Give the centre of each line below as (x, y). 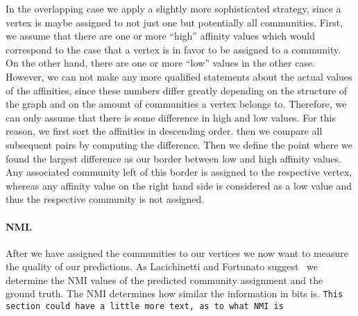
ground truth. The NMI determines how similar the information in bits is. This (174, 293)
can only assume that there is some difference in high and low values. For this (171, 117)
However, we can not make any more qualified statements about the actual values (179, 76)
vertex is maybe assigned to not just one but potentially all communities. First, (174, 22)
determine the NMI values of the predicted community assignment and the (164, 280)
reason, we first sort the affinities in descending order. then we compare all (164, 131)
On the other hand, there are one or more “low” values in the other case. (161, 63)
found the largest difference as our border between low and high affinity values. (174, 158)
